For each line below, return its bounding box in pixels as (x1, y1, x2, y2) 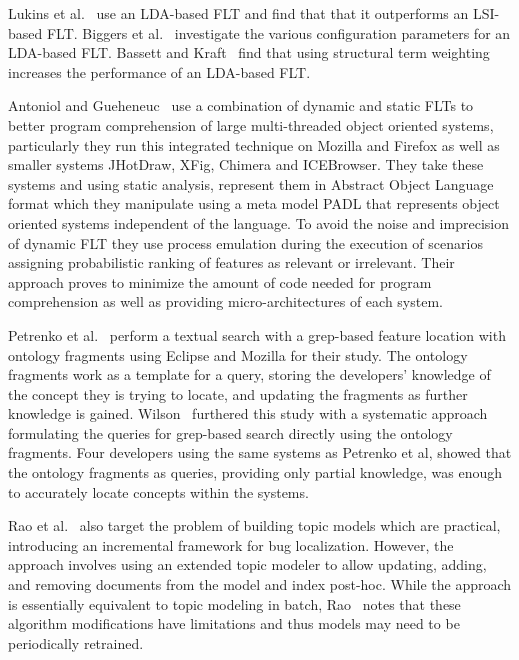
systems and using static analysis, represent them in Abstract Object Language (8, 173, 494, 194)
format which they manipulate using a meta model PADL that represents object (8, 193, 500, 214)
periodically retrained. (8, 632, 144, 653)
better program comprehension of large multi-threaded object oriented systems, (8, 114, 494, 135)
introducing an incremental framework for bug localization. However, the (8, 534, 454, 555)
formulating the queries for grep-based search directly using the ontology (8, 422, 453, 443)
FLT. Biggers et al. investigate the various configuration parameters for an (46, 22, 511, 43)
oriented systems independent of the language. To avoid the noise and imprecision (8, 212, 509, 233)
